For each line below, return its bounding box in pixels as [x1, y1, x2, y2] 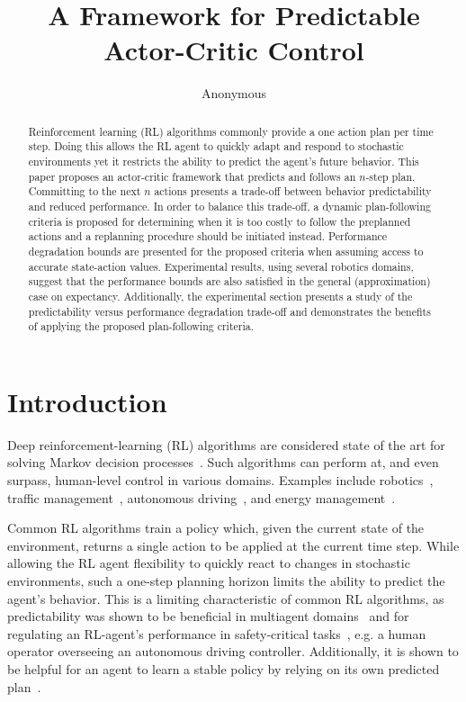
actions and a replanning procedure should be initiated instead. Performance [28, 229, 388, 244]
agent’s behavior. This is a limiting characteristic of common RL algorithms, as [7, 589, 444, 607]
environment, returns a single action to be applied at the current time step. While [7, 535, 460, 554]
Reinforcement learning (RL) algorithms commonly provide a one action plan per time [28, 123, 434, 139]
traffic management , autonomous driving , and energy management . [7, 488, 396, 507]
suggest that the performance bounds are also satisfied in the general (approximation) [28, 274, 431, 289]
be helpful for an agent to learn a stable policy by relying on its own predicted [7, 659, 440, 678]
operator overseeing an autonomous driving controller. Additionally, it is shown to [7, 642, 459, 661]
